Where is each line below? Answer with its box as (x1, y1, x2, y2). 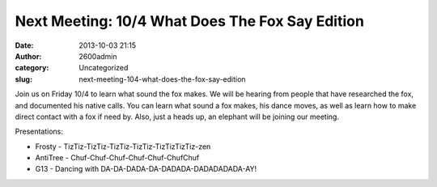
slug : (15, 74, 32, 84)
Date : (15, 40, 34, 50)
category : (15, 63, 49, 73)
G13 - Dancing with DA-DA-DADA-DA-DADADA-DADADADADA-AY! (35, 164, 257, 174)
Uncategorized (78, 63, 129, 73)
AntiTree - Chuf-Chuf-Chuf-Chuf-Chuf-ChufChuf (35, 153, 200, 163)
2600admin (78, 51, 117, 61)
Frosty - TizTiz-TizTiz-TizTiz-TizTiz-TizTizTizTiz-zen (35, 142, 211, 151)
